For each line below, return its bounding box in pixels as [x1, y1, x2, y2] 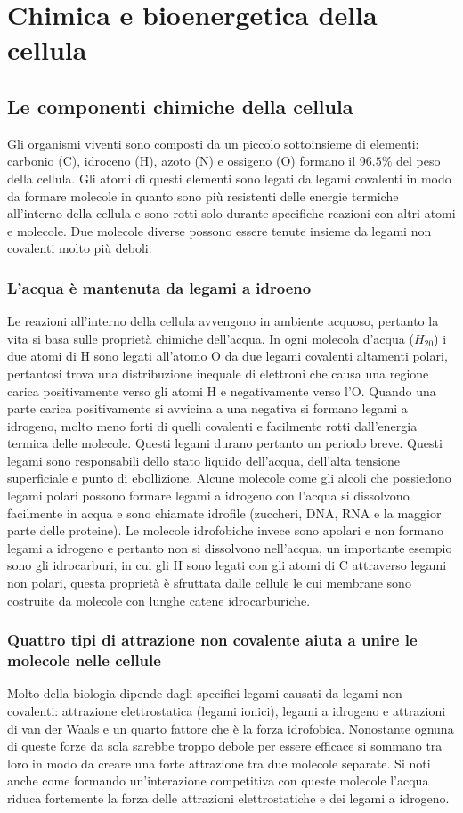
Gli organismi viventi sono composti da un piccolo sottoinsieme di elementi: [7, 134, 419, 152]
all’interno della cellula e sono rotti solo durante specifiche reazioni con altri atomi [7, 204, 456, 223]
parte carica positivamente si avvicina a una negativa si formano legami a [7, 399, 408, 418]
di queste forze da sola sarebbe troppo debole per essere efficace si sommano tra [7, 736, 443, 755]
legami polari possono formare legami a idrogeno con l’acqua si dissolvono [7, 486, 410, 505]
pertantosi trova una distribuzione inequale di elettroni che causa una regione [7, 363, 429, 382]
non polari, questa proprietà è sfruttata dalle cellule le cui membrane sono [7, 573, 411, 592]
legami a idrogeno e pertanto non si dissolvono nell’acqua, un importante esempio [7, 538, 452, 557]
